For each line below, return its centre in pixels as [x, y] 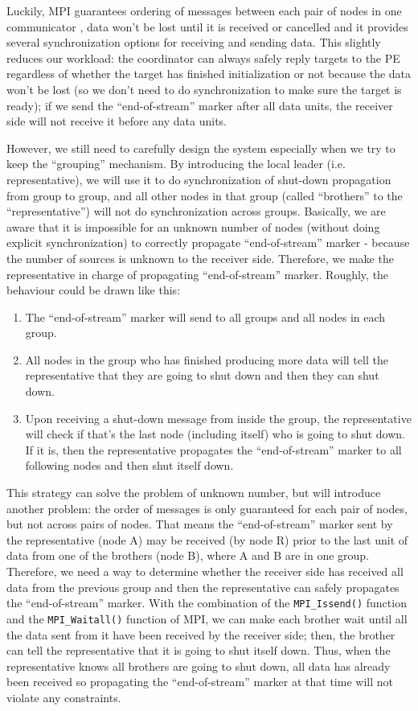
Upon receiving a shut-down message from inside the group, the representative [218, 418]
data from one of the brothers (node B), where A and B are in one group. [188, 555]
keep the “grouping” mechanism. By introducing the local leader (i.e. [176, 164]
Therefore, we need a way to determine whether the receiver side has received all [205, 571]
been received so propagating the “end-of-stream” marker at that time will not [200, 682]
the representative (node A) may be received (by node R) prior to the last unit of [207, 539]
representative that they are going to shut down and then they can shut [202, 375]
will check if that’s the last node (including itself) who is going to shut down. [215, 434]
